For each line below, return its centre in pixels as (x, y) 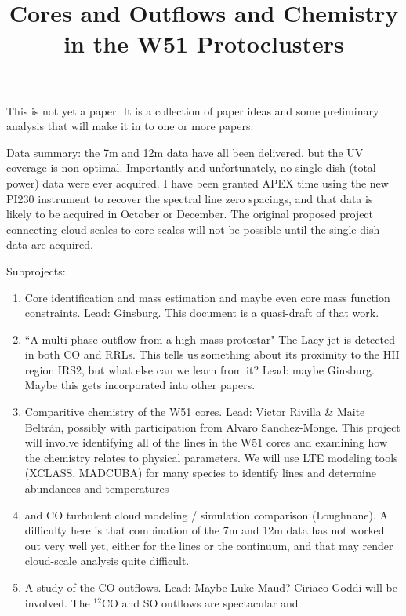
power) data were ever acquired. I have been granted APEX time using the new (198, 182)
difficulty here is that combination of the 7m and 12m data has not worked (205, 530)
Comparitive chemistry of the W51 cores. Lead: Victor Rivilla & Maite (195, 412)
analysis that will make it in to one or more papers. (130, 126)
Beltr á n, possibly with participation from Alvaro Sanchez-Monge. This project (212, 426)
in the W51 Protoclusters (204, 44)
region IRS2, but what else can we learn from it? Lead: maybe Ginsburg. (199, 369)
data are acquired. (50, 244)
